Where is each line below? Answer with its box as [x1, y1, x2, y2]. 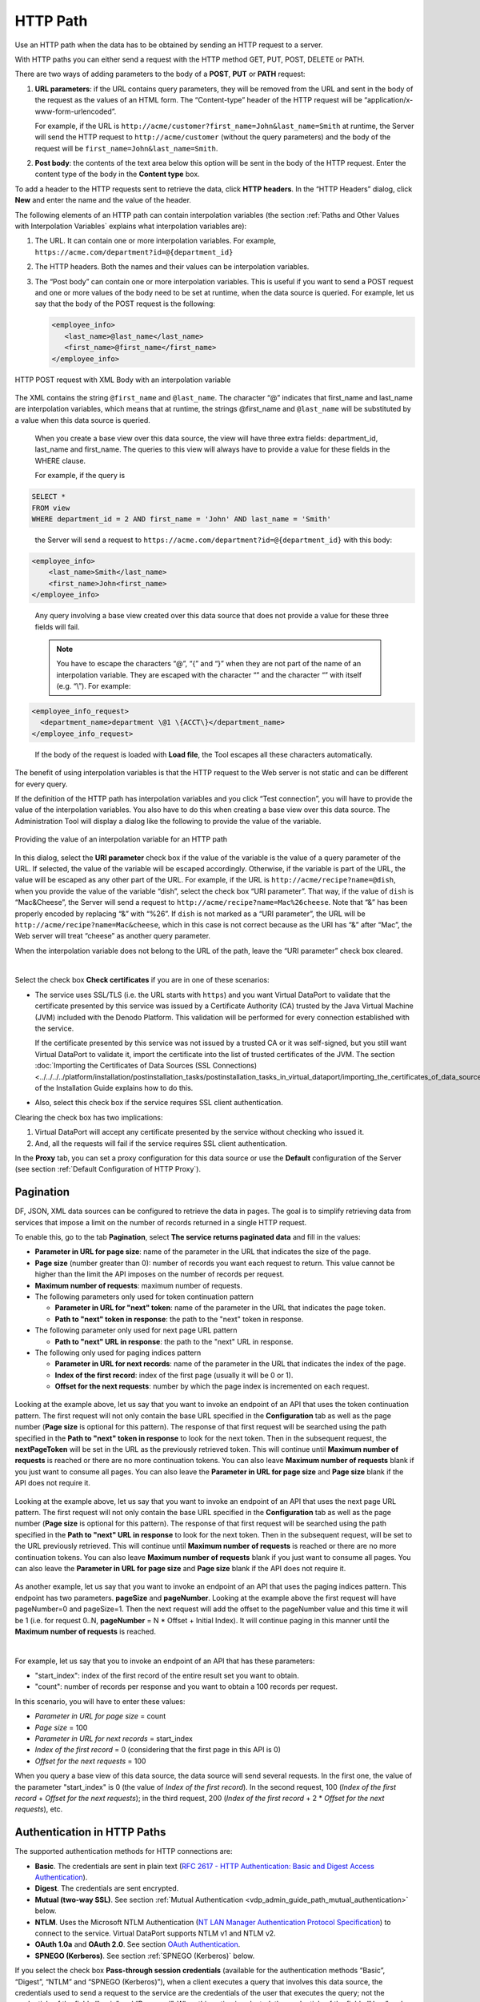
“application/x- [364, 95, 414, 105]
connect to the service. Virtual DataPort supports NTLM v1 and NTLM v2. [34, 1928, 276, 1938]
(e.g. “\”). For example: [56, 681, 131, 691]
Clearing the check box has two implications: [14, 1112, 163, 1122]
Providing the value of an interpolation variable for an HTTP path [14, 834, 228, 844]
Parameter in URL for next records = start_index [34, 1734, 194, 1743]
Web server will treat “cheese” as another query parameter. [14, 931, 211, 941]
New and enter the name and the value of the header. [14, 195, 192, 205]
